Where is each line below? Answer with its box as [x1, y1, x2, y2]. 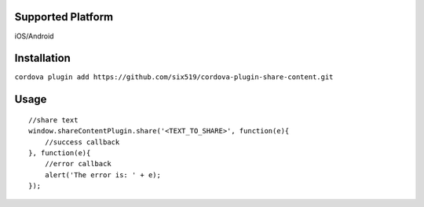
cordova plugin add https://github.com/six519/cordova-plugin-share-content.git [14, 73, 334, 82]
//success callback [44, 137, 120, 147]
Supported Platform [14, 10, 114, 24]
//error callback [44, 159, 111, 169]
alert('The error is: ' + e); [44, 170, 161, 180]
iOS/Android [14, 31, 54, 41]
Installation [14, 52, 71, 65]
